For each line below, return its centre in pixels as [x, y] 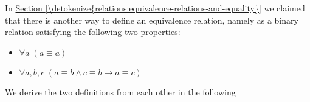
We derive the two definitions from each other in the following [120, 91]
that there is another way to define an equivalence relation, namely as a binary [152, 20]
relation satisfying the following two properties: [93, 32]
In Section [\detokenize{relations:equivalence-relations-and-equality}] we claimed [155, 8]
